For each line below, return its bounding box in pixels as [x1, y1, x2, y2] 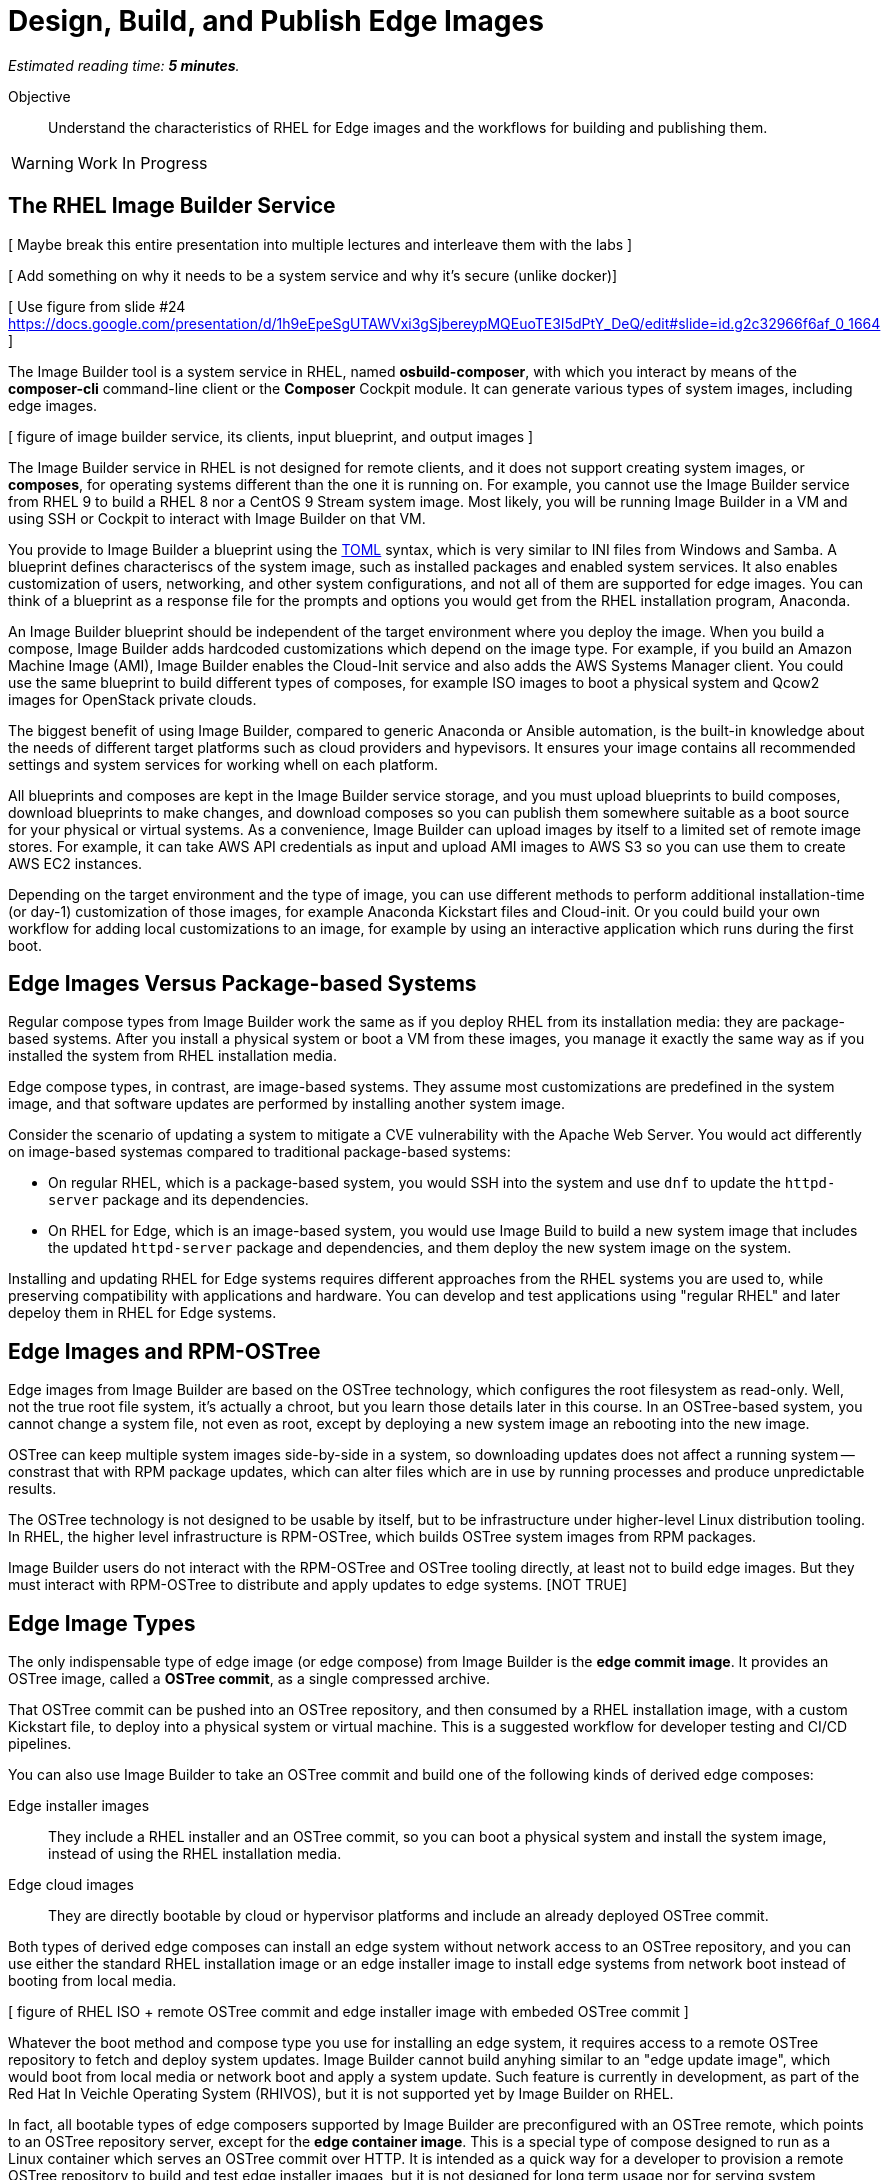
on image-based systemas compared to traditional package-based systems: [8, 1143, 511, 1161]
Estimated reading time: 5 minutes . [8, 56, 240, 74]
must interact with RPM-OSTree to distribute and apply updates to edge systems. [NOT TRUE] [8, 1576, 628, 1594]
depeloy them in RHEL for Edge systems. [8, 1304, 277, 1322]
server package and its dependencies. [48, 1191, 309, 1209]
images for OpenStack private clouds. [8, 690, 257, 708]
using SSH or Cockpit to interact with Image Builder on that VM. [8, 509, 426, 527]
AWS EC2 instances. [8, 854, 143, 872]
